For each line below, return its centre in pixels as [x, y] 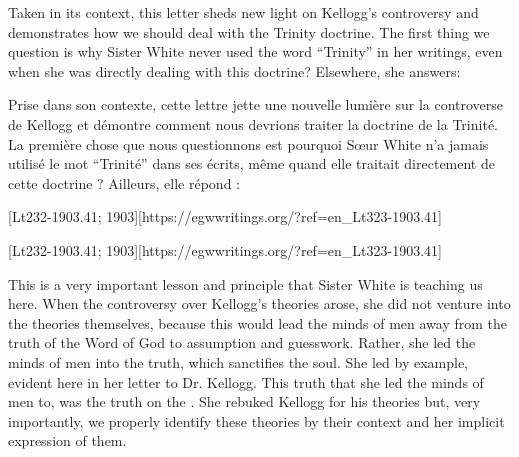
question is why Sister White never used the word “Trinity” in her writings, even [255, 51]
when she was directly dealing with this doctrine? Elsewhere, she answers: [234, 70]
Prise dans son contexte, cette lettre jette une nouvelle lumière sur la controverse [256, 104]
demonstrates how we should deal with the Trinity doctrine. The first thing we [249, 31]
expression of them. [67, 440]
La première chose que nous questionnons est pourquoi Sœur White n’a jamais [248, 143]
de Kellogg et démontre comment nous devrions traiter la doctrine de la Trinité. [253, 123]
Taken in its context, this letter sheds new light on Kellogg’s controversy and [243, 12]
